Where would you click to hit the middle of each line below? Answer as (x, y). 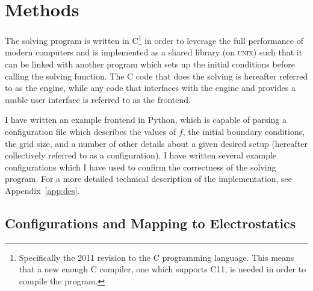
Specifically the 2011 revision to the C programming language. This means (156, 257)
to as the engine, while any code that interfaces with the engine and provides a (150, 88)
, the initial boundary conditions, (244, 131)
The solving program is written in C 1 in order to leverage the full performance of (154, 39)
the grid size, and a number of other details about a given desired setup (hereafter (156, 143)
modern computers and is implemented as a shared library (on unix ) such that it (154, 52)
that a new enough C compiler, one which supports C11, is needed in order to (163, 269)
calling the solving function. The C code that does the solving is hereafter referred (156, 76)
